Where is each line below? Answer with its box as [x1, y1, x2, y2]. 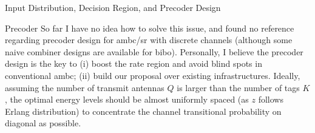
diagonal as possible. [5, 117, 81, 129]
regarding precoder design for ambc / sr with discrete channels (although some [5, 33, 293, 46]
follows [258, 93, 283, 106]
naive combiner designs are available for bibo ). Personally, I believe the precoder [5, 45, 303, 58]
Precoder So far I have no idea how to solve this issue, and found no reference [5, 21, 294, 34]
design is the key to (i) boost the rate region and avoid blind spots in [5, 57, 262, 70]
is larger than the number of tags [177, 81, 300, 94]
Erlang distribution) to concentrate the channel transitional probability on [5, 104, 282, 117]
